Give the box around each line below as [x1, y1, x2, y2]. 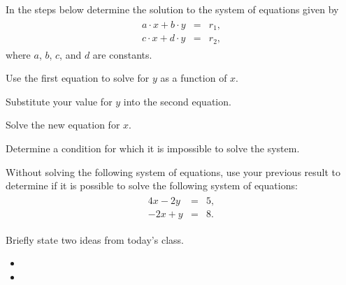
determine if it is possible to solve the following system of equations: [6, 178, 298, 193]
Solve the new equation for [6, 117, 120, 132]
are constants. [92, 47, 152, 61]
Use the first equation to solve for [6, 71, 150, 85]
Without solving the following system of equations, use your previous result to [6, 164, 341, 179]
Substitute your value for [6, 94, 113, 108]
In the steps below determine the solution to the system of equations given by [6, 2, 339, 16]
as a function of [160, 71, 227, 85]
